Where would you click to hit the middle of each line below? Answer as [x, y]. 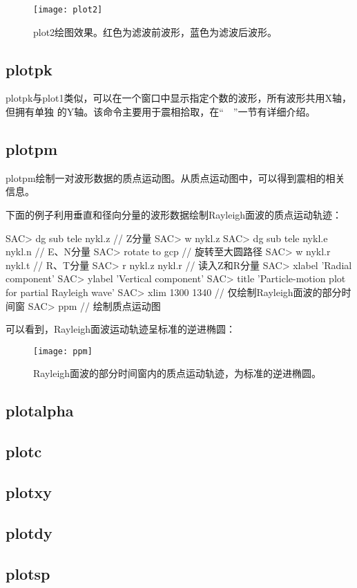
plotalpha [40, 411]
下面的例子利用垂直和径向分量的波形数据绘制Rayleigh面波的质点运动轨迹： [174, 215]
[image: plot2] [68, 10]
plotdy [29, 532]
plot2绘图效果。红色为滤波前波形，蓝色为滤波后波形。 [155, 31]
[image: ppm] [63, 351]
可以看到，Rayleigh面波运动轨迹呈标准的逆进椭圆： [121, 329]
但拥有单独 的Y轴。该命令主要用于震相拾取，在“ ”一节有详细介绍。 [161, 112]
